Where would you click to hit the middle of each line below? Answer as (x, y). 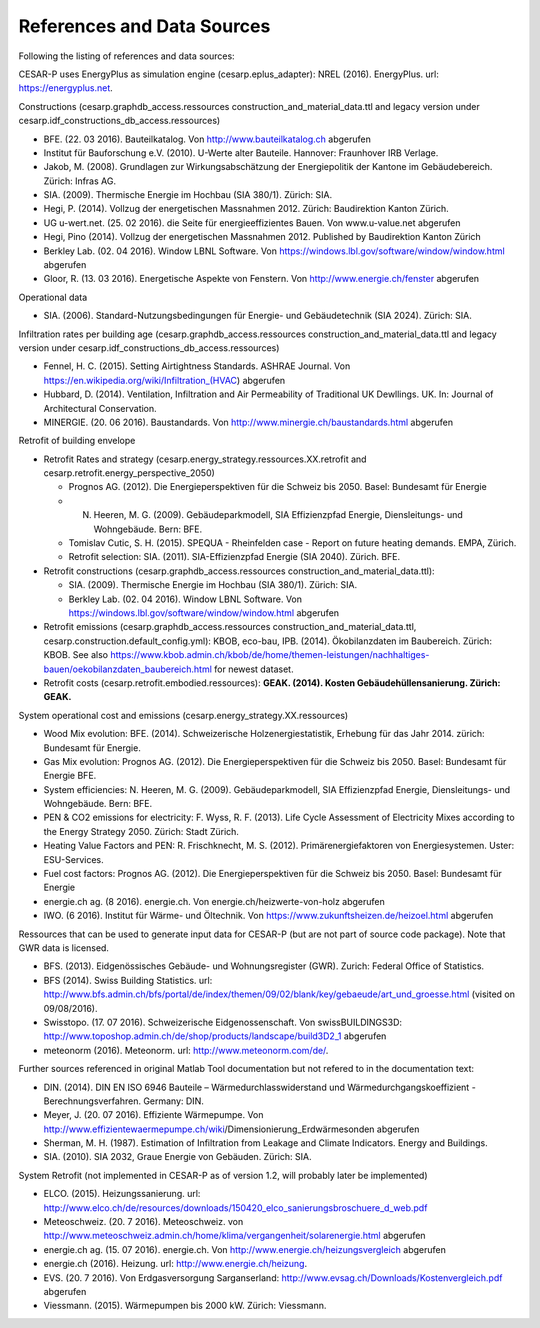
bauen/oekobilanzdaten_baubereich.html (127, 669)
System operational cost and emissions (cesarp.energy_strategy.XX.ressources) (183, 715)
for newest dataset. (253, 669)
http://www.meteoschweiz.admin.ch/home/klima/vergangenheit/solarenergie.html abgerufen (234, 1236)
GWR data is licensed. (64, 947)
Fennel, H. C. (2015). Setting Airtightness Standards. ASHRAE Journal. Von (197, 366)
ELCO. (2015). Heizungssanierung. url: (122, 1194)
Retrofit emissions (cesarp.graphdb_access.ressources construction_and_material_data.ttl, (230, 627)
